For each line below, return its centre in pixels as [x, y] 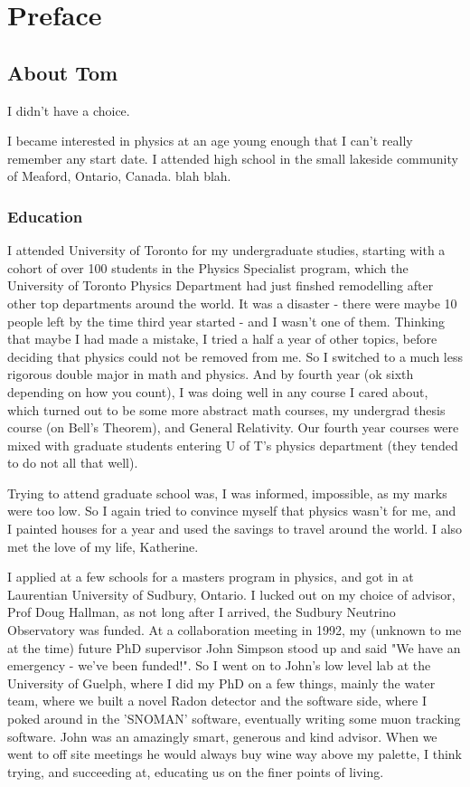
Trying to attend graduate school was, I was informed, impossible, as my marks [227, 493]
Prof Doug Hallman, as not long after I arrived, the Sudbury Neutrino [202, 612]
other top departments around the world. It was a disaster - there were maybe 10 [232, 303]
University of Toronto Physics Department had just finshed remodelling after [221, 285]
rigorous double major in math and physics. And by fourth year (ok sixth [211, 374]
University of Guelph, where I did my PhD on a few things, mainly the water [221, 683]
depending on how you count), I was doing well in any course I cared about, [218, 391]
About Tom [63, 72]
